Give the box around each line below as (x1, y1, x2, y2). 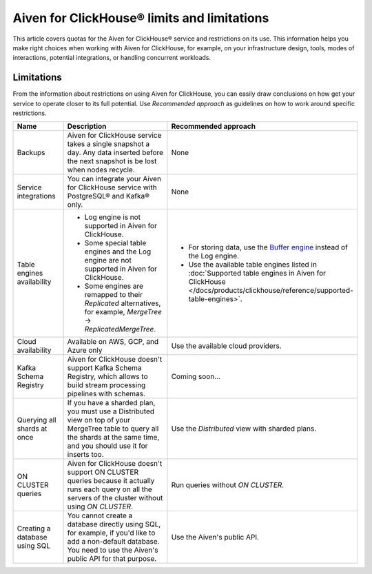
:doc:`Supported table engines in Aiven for (188, 269, 327, 278)
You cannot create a (67, 511, 133, 520)
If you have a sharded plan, (67, 398, 156, 408)
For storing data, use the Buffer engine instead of (188, 243, 348, 252)
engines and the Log (84, 247, 152, 256)
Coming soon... (171, 372, 220, 382)
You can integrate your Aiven (67, 174, 162, 184)
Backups (17, 148, 45, 158)
